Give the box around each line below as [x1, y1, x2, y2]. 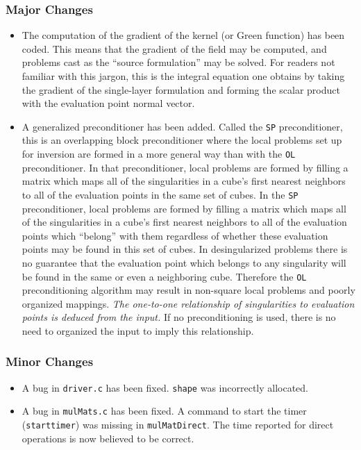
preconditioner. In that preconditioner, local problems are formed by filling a [22, 160, 349, 174]
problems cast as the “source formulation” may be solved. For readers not [22, 55, 335, 69]
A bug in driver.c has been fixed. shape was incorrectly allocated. [22, 380, 309, 394]
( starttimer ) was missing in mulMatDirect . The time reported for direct [22, 417, 334, 432]
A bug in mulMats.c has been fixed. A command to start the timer [22, 403, 307, 418]
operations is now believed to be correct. [22, 431, 194, 445]
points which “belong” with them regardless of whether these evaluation [22, 228, 328, 242]
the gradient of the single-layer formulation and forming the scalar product [22, 82, 340, 97]
